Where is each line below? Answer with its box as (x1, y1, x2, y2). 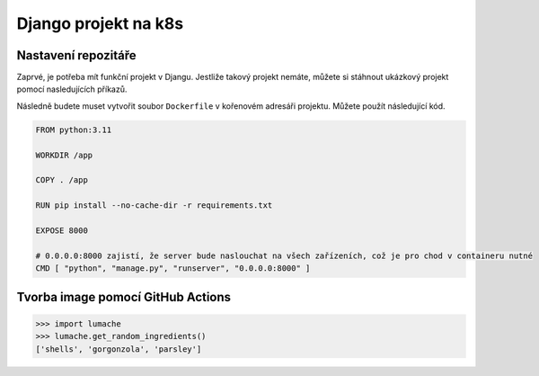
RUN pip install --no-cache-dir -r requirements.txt (35, 201, 273, 210)
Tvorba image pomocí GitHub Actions (16, 289, 232, 305)
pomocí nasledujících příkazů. (16, 84, 128, 94)
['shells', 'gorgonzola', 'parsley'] (35, 344, 202, 354)
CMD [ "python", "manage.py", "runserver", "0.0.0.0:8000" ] (35, 264, 311, 273)
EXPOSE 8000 (35, 225, 89, 236)
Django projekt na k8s (16, 13, 184, 33)
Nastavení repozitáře (16, 48, 137, 63)
